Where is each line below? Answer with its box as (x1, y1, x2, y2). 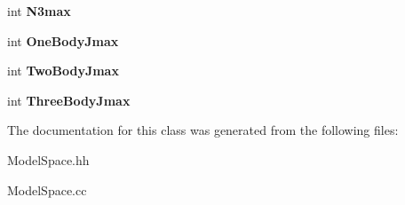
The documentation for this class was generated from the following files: (7, 121, 399, 139)
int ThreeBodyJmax (7, 91, 131, 109)
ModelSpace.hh (7, 150, 90, 169)
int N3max (7, 2, 71, 20)
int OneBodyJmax (7, 31, 119, 50)
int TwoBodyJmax (7, 61, 119, 80)
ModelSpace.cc (7, 180, 87, 199)
